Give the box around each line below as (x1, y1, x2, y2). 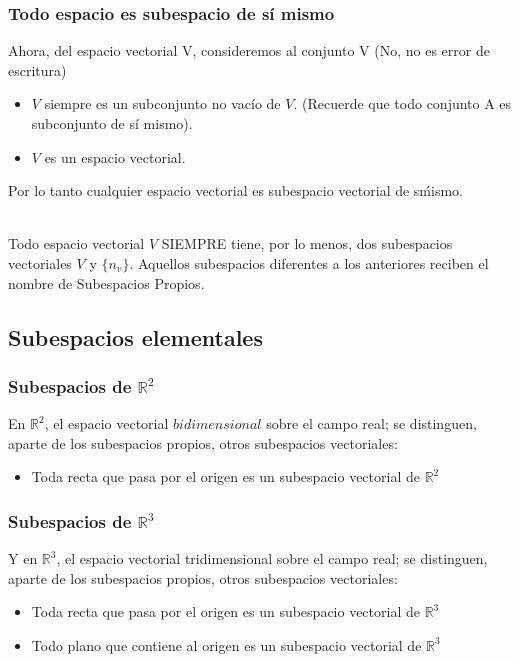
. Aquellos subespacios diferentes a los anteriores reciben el (129, 252, 489, 273)
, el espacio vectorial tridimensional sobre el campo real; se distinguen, (56, 548, 488, 569)
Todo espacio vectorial (8, 233, 145, 254)
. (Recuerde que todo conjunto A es (293, 93, 512, 114)
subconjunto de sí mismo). (31, 113, 193, 133)
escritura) (8, 59, 67, 80)
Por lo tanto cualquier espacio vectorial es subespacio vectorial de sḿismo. (8, 180, 463, 201)
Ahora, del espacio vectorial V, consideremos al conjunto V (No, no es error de (8, 40, 490, 61)
